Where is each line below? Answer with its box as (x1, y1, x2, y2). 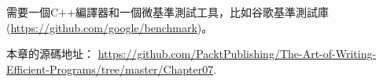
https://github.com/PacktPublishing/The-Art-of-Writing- (98, 45, 377, 62)
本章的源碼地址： (6, 45, 94, 62)
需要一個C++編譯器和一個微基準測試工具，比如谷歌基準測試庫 (6, 4, 329, 20)
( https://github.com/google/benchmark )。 (6, 19, 213, 35)
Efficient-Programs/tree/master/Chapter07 (6, 60, 214, 77)
